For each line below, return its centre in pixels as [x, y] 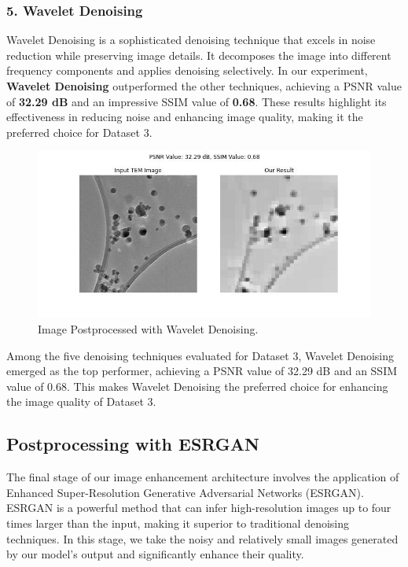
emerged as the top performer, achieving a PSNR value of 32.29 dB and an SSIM [202, 371]
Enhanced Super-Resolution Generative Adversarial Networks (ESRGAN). [185, 492]
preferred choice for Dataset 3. [79, 132]
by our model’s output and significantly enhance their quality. [155, 554]
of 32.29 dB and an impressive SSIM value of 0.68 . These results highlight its [197, 101]
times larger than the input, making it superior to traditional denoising [178, 523]
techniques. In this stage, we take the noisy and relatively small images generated [202, 538]
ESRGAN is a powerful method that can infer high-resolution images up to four [199, 508]
